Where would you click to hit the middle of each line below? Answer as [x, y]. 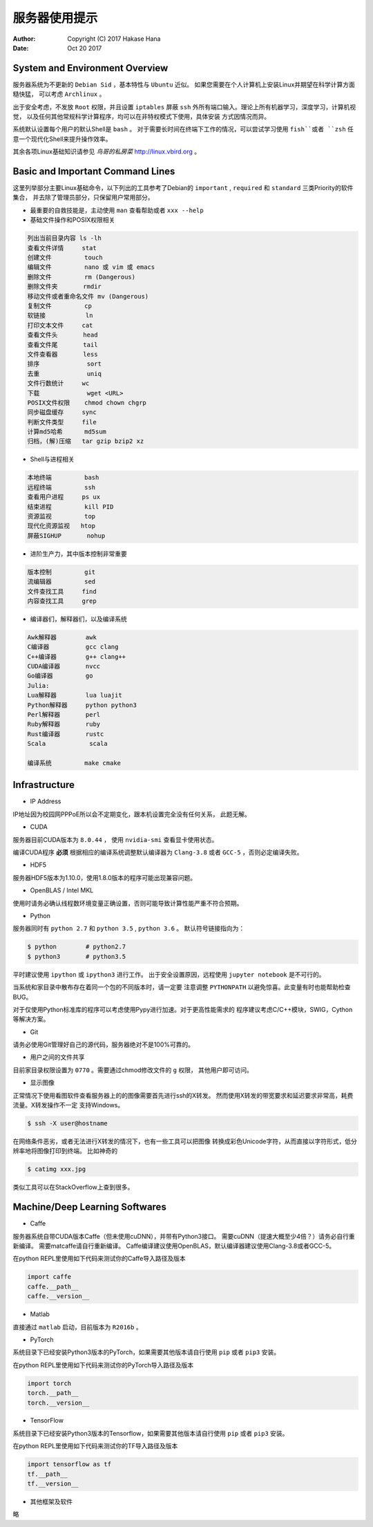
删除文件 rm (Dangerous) [82, 277]
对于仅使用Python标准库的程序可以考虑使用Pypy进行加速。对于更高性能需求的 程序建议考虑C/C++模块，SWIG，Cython [183, 1009]
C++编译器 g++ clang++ [77, 656]
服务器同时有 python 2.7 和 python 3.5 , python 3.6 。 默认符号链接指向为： [129, 928]
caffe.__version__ [58, 1296]
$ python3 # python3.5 [77, 956]
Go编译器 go [60, 676]
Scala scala [68, 744]
